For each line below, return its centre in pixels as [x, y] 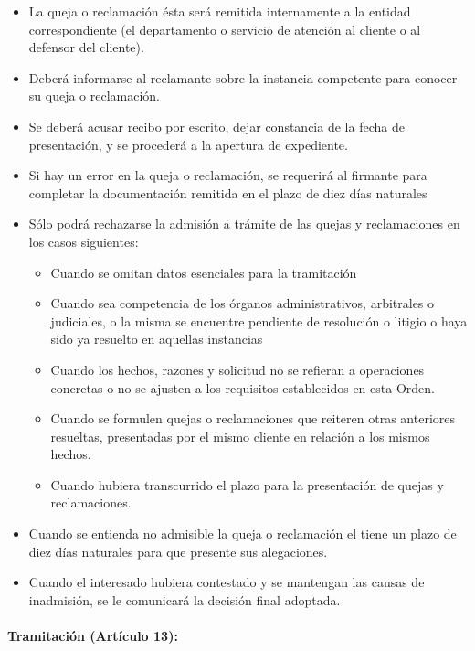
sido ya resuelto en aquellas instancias [157, 339]
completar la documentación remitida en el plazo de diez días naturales [228, 192]
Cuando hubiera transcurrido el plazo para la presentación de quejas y [247, 484]
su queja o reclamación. [95, 96]
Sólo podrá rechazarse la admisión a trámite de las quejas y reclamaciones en [244, 224]
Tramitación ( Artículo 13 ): [93, 636]
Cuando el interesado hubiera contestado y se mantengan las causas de [227, 582]
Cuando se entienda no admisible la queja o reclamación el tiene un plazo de [243, 534]
